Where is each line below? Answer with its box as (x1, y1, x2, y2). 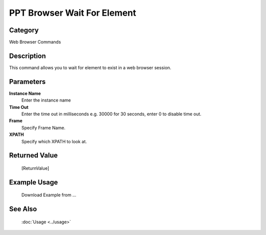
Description (9, 52, 46, 60)
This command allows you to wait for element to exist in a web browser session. (9, 64, 171, 71)
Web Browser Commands (9, 39, 61, 45)
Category (9, 26, 39, 34)
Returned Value (9, 151, 58, 159)
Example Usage (9, 178, 58, 186)
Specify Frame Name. (21, 125, 66, 131)
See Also (9, 205, 37, 213)
